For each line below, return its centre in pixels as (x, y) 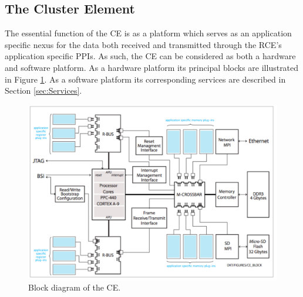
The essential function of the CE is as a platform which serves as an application (148, 33)
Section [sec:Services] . (43, 91)
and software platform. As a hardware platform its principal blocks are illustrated (152, 67)
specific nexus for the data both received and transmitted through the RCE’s (143, 44)
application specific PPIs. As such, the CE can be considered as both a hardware (150, 56)
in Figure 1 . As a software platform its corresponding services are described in (145, 79)
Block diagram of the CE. (75, 287)
